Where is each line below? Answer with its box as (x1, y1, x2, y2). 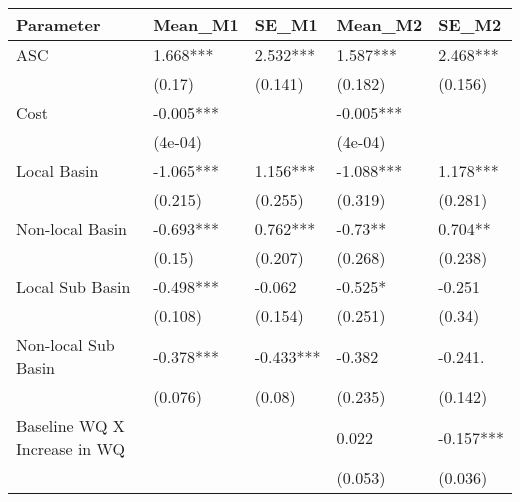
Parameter (16, 13, 101, 36)
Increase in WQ (16, 437, 126, 460)
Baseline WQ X (16, 414, 125, 437)
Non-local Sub (16, 333, 115, 356)
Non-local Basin (16, 217, 127, 240)
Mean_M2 (336, 13, 423, 36)
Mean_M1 (153, 13, 239, 36)
